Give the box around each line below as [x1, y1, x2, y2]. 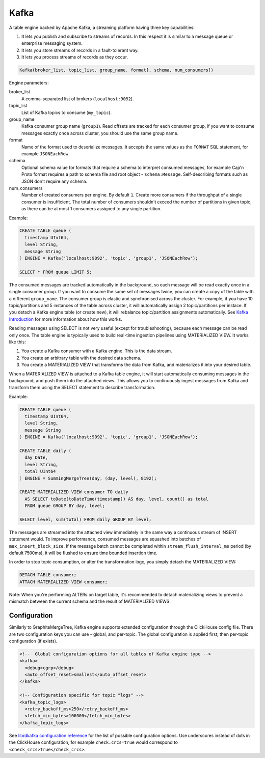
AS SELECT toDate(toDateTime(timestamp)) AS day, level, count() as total [25, 496, 209, 502]
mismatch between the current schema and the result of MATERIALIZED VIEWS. [9, 598, 171, 604]
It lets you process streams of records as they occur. [21, 54, 128, 60]
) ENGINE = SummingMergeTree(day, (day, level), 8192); [19, 476, 157, 481]
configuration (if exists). [9, 638, 57, 644]
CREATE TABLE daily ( [19, 448, 72, 453]
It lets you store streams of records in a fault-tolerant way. [21, 47, 139, 53]
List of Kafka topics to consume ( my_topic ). [21, 110, 112, 115]
